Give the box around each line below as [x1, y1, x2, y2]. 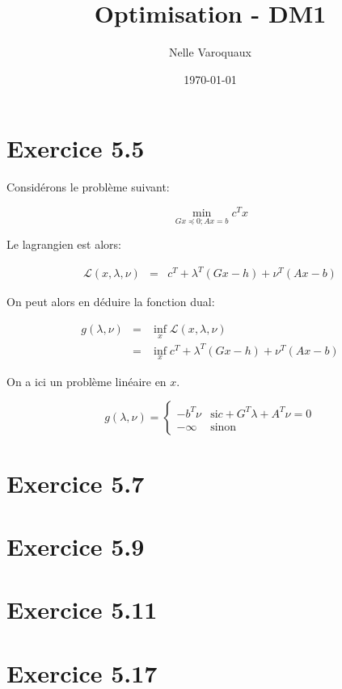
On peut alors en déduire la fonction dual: [6, 293, 215, 310]
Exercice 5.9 [6, 530, 145, 563]
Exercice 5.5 [6, 132, 145, 165]
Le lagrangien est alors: [6, 236, 121, 253]
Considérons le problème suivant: [6, 179, 170, 195]
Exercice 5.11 [6, 593, 158, 626]
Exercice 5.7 [6, 466, 145, 499]
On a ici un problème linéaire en [6, 372, 167, 389]
